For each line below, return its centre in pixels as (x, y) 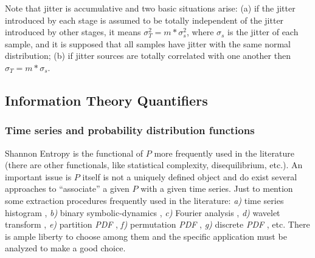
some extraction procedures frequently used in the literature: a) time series (144, 200)
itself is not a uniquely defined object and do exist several (190, 176)
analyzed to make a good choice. (65, 248)
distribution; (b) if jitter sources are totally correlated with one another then (148, 56)
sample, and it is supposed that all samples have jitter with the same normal (148, 43)
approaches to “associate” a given (67, 188)
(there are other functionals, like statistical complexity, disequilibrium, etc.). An (154, 165)
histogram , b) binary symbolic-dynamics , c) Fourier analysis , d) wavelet (143, 212)
